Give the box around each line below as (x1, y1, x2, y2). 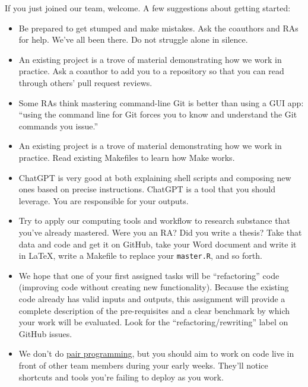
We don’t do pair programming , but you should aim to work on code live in (18, 347, 294, 360)
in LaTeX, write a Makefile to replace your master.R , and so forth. (18, 249, 262, 262)
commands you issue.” (18, 119, 99, 132)
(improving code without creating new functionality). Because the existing (18, 281, 289, 293)
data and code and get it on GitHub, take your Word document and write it (18, 237, 297, 250)
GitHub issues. (18, 327, 72, 340)
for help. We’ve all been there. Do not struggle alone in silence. (18, 33, 248, 46)
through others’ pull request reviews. (18, 76, 153, 88)
